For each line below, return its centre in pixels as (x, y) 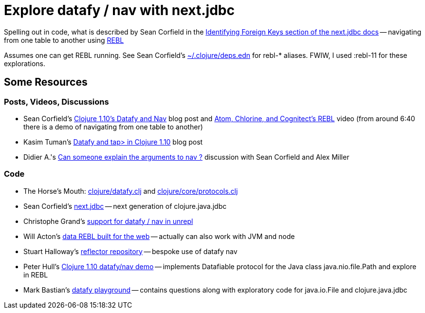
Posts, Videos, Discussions (56, 101)
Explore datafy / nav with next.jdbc (119, 10)
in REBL (36, 275)
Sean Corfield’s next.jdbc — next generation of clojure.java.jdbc (125, 206)
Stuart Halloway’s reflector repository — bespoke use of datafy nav (130, 251)
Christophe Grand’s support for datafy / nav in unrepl (108, 221)
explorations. (25, 63)
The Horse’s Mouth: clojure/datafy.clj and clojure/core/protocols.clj (131, 191)
